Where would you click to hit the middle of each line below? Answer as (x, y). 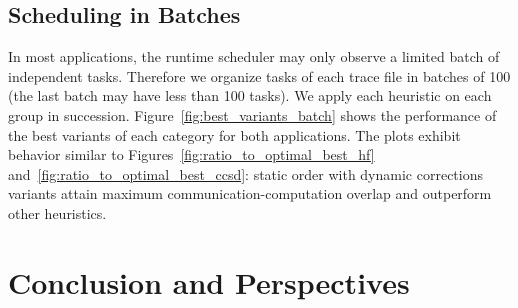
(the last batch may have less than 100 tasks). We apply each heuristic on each (250, 95)
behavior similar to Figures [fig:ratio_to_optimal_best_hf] (191, 154)
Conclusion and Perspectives (209, 281)
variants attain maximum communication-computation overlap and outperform (250, 193)
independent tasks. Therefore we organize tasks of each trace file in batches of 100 (259, 75)
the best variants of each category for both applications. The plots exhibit (234, 134)
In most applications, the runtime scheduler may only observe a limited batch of (254, 56)
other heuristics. (57, 212)
